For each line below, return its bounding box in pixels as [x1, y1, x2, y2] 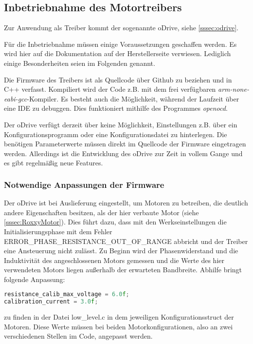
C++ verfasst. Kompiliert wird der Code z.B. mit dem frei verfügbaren [4, 84, 216, 94]
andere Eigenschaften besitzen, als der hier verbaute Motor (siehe [4, 207, 199, 217]
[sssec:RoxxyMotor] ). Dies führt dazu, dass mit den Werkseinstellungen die [4, 217, 227, 227]
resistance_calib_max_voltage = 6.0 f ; [4, 291, 129, 298]
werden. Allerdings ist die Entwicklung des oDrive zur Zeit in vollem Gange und [4, 148, 243, 158]
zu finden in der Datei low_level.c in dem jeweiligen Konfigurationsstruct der [4, 312, 234, 322]
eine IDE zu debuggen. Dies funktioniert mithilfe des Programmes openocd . [4, 103, 228, 113]
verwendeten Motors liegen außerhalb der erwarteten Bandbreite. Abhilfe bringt [4, 264, 242, 275]
